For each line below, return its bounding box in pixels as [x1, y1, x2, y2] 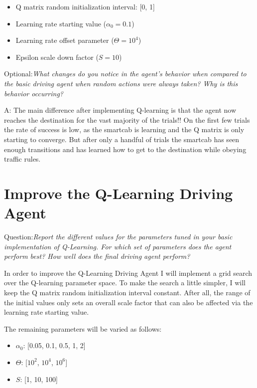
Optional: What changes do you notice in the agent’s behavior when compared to [4, 68, 247, 79]
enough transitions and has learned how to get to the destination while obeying [4, 144, 247, 154]
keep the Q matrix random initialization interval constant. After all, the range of [4, 287, 251, 297]
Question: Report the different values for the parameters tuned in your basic [4, 231, 233, 242]
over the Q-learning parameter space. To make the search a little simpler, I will [4, 277, 246, 288]
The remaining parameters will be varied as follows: [4, 323, 162, 334]
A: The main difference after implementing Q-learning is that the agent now [4, 105, 237, 115]
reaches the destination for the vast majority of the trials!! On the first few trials [4, 114, 250, 125]
